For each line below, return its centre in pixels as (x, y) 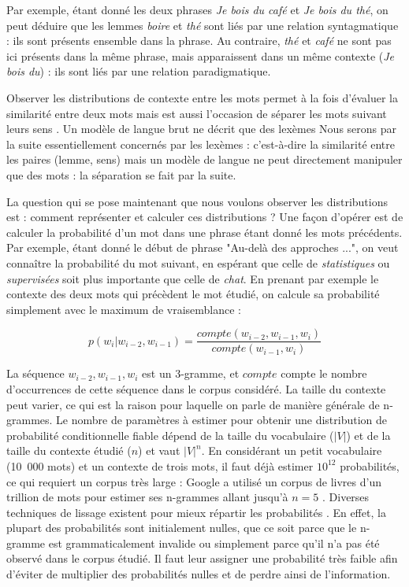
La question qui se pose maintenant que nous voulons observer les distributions (197, 201)
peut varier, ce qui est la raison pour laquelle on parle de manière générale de (193, 404)
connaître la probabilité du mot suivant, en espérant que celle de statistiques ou (198, 262)
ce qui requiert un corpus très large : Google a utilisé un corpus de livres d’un (194, 481)
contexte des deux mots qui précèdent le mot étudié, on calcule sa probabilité (193, 294)
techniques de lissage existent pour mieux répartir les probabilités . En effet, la (196, 512)
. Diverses (346, 497)
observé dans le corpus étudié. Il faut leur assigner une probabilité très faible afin (202, 558)
